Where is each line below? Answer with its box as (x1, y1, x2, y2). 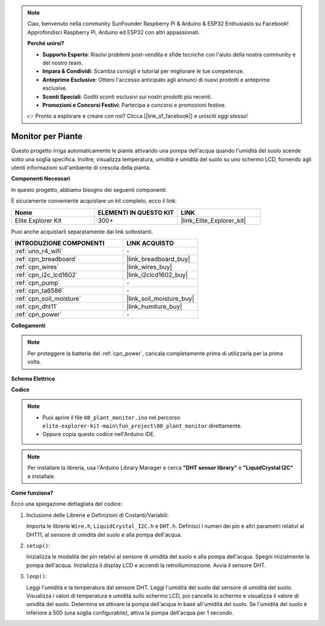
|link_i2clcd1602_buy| (126, 270, 188, 279)
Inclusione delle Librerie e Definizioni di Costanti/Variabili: (26, 511, 169, 519)
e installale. (27, 472, 55, 479)
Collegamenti (11, 321, 46, 329)
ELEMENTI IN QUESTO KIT (97, 208, 175, 217)
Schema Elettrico (11, 375, 55, 382)
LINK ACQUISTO (126, 239, 175, 247)
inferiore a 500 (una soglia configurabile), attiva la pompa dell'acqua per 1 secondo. (26, 609, 234, 616)
